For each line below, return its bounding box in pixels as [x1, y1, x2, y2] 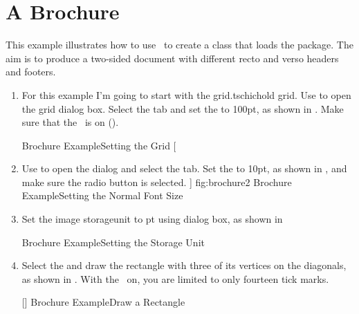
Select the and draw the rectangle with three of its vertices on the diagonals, [21, 258, 347, 273]
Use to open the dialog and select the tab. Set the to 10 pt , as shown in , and [21, 161, 347, 176]
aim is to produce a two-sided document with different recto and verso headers [6, 50, 339, 65]
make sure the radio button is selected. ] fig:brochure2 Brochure [21, 174, 292, 189]
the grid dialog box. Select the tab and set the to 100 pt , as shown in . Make [21, 101, 344, 116]
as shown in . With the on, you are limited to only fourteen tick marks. [21, 271, 329, 286]
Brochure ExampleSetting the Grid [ [21, 138, 176, 152]
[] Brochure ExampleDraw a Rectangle [21, 295, 185, 309]
